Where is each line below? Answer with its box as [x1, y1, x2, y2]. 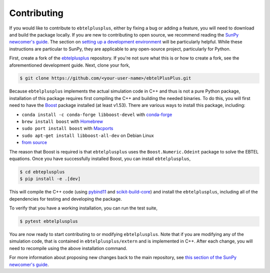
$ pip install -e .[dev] [19, 176, 81, 182]
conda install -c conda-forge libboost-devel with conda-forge [21, 111, 172, 117]
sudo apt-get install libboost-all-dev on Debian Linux [21, 132, 154, 138]
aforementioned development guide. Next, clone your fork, [9, 62, 130, 68]
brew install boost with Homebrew [21, 118, 103, 124]
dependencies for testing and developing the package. [9, 195, 122, 202]
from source [21, 139, 47, 145]
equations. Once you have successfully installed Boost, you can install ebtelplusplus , [9, 155, 191, 161]
